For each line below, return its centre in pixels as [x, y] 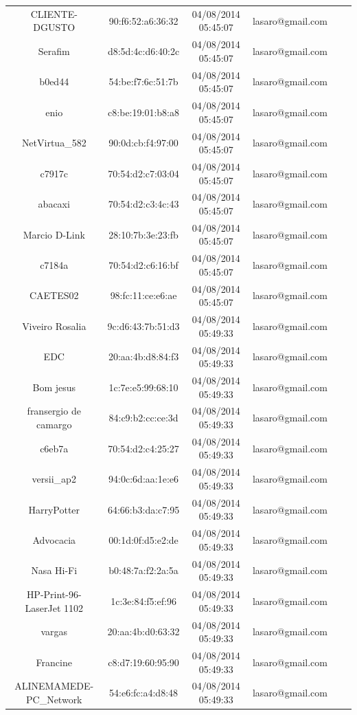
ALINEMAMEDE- [54, 686]
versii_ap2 [54, 479]
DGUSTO [54, 27]
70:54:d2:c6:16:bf [143, 265]
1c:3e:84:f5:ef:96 [143, 601]
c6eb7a [54, 448]
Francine [54, 662]
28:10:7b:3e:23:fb [143, 234]
